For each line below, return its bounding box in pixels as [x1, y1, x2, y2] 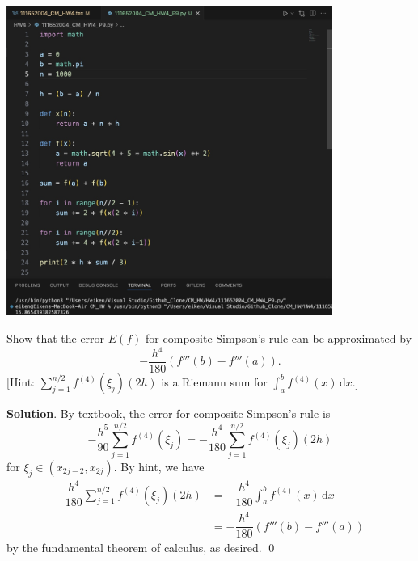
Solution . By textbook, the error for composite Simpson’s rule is [6, 405, 331, 422]
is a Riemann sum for [161, 373, 268, 390]
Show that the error [6, 329, 105, 346]
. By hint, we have [113, 458, 205, 475]
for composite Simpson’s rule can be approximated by [146, 329, 412, 346]
